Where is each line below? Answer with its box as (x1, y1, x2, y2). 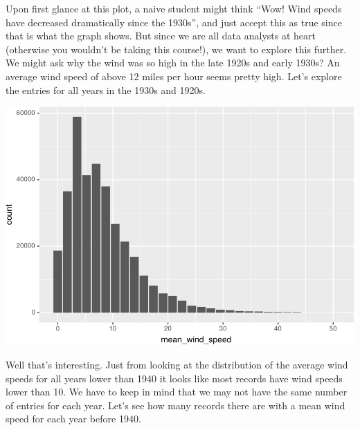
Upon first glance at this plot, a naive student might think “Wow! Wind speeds (6, 1, 342, 15)
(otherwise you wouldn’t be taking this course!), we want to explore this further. (6, 41, 347, 56)
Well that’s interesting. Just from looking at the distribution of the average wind (6, 357, 348, 372)
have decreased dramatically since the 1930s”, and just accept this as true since (6, 15, 342, 29)
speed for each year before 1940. (6, 411, 141, 426)
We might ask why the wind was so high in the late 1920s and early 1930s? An (6, 55, 340, 70)
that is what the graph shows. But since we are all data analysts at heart (6, 28, 316, 43)
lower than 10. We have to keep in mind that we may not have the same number (6, 384, 348, 399)
